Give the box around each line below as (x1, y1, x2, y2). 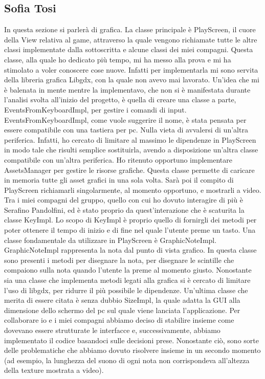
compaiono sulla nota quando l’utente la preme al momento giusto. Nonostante (4, 264, 252, 275)
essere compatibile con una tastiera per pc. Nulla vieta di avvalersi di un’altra (4, 124, 248, 135)
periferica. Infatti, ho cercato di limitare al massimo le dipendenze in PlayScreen (4, 134, 256, 145)
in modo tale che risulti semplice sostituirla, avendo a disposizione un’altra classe (4, 144, 258, 155)
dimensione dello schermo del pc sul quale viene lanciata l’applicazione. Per (4, 304, 240, 315)
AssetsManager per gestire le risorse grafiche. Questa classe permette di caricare (4, 164, 255, 175)
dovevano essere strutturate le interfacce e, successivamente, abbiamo (4, 325, 220, 336)
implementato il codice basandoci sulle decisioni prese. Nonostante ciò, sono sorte (4, 335, 259, 345)
